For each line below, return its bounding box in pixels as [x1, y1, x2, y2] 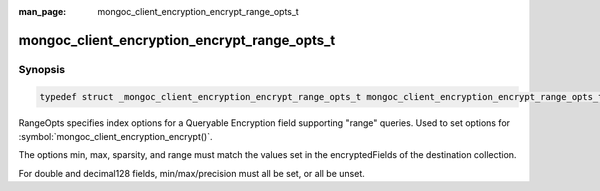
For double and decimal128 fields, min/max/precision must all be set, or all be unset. [18, 167, 365, 179]
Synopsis [18, 62, 65, 76]
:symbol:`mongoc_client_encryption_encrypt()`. [18, 130, 214, 142]
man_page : [18, 6, 67, 17]
